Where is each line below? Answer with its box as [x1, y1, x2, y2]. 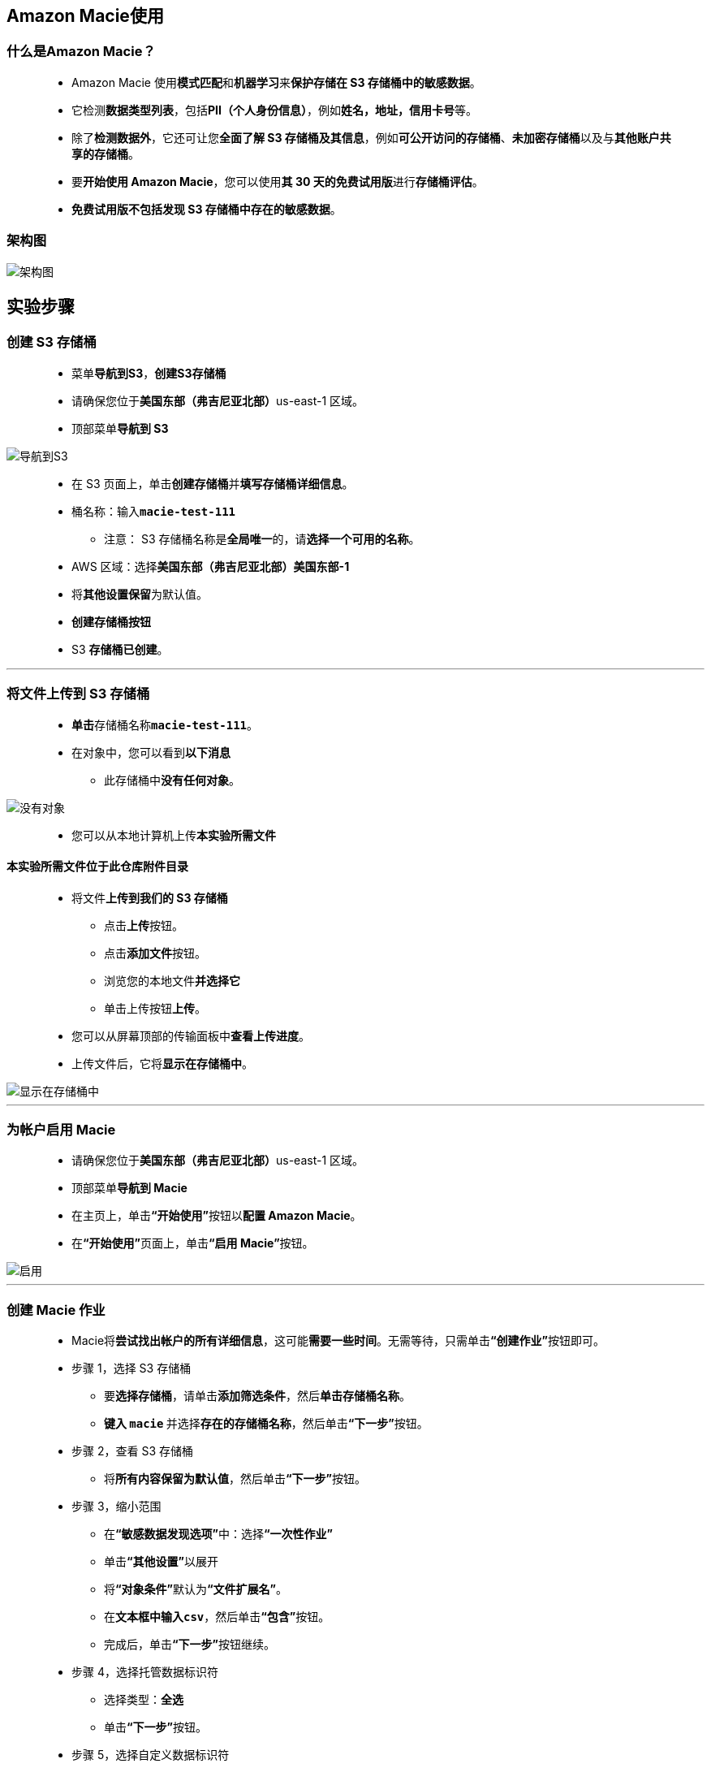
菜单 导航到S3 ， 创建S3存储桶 [71, 365, 226, 380]
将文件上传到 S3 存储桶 [6, 685, 150, 702]
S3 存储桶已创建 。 [71, 642, 169, 656]
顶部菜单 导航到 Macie [71, 1181, 187, 1195]
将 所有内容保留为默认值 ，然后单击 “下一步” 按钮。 [104, 1472, 367, 1486]
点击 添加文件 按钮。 [104, 945, 206, 960]
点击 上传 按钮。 [104, 918, 183, 932]
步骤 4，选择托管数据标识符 [71, 1665, 218, 1679]
